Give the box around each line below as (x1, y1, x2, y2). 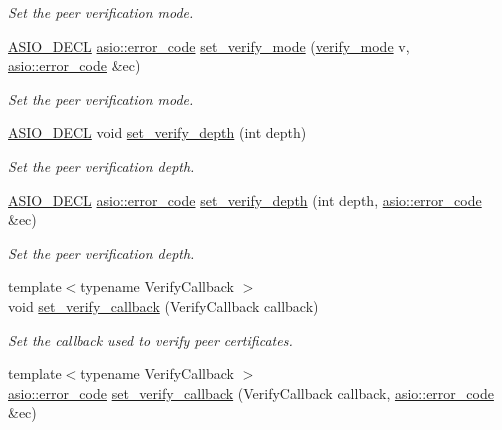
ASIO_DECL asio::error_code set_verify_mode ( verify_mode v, (8, 35, 410, 56)
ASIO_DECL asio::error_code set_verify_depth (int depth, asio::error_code (8, 189, 482, 210)
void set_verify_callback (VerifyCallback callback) (8, 295, 319, 316)
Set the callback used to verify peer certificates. (8, 329, 293, 350)
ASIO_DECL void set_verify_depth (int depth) (8, 122, 307, 143)
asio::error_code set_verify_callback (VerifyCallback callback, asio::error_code (8, 382, 494, 403)
